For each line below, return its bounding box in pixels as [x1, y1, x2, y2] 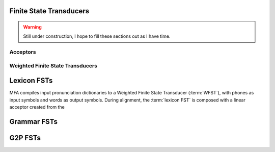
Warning [23, 24, 42, 30]
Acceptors [9, 48, 36, 56]
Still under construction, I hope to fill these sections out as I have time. [23, 33, 171, 39]
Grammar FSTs [9, 117, 58, 126]
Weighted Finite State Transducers [9, 62, 98, 69]
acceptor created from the [9, 104, 65, 110]
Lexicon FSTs [9, 77, 53, 85]
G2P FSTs [9, 134, 41, 142]
